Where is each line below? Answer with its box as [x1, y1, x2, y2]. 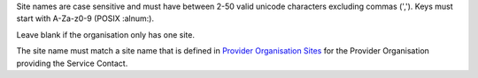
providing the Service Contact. [16, 58, 128, 68]
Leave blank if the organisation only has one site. [16, 29, 195, 39]
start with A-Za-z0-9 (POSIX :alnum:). [16, 13, 155, 24]
